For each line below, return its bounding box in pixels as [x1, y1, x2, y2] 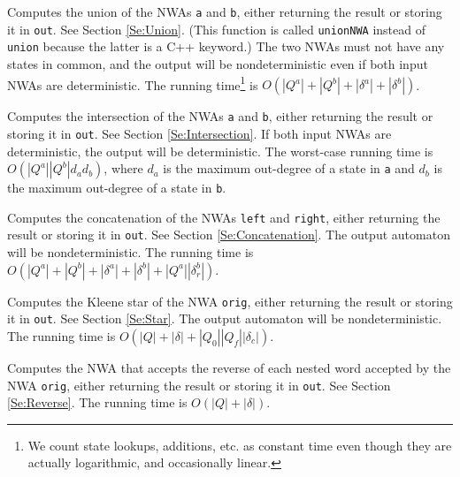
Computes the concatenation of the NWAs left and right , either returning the [7, 208, 441, 226]
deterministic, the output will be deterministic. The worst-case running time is [7, 141, 433, 160]
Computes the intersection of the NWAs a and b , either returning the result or [7, 107, 433, 125]
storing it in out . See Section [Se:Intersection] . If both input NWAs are [7, 124, 392, 142]
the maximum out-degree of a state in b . [7, 178, 226, 197]
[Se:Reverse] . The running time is [7, 393, 188, 412]
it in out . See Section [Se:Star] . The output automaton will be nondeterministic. [7, 309, 442, 328]
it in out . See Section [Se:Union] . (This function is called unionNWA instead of [7, 19, 425, 38]
